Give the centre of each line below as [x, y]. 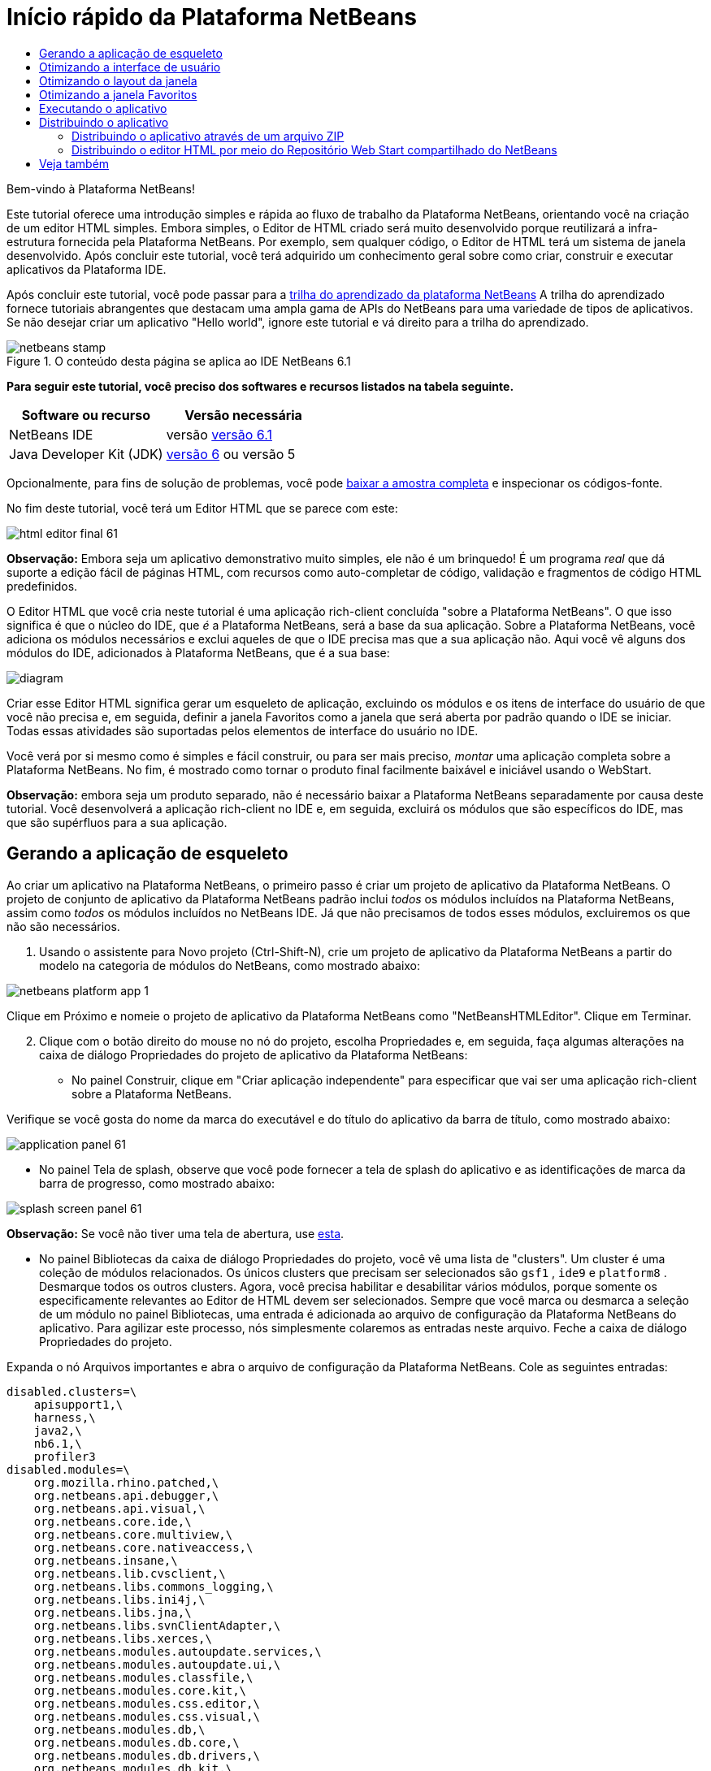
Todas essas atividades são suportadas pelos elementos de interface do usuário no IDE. [243, 730]
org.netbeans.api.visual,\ [119, 1508]
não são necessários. [63, 926]
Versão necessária [243, 415]
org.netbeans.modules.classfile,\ [143, 1677]
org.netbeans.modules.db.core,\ [137, 1742]
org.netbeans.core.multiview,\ [133, 1534]
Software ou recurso [86, 415]
